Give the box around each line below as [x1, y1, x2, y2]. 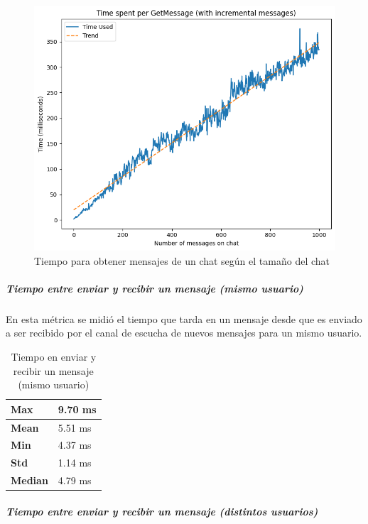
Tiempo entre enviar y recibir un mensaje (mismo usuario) [6, 280, 303, 295]
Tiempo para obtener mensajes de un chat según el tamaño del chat [34, 253, 330, 268]
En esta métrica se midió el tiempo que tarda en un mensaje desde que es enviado [6, 311, 362, 326]
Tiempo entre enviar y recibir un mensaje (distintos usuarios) [6, 503, 318, 518]
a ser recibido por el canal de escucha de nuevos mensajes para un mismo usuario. [6, 325, 362, 340]
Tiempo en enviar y [11, 349, 97, 364]
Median [11, 473, 48, 488]
